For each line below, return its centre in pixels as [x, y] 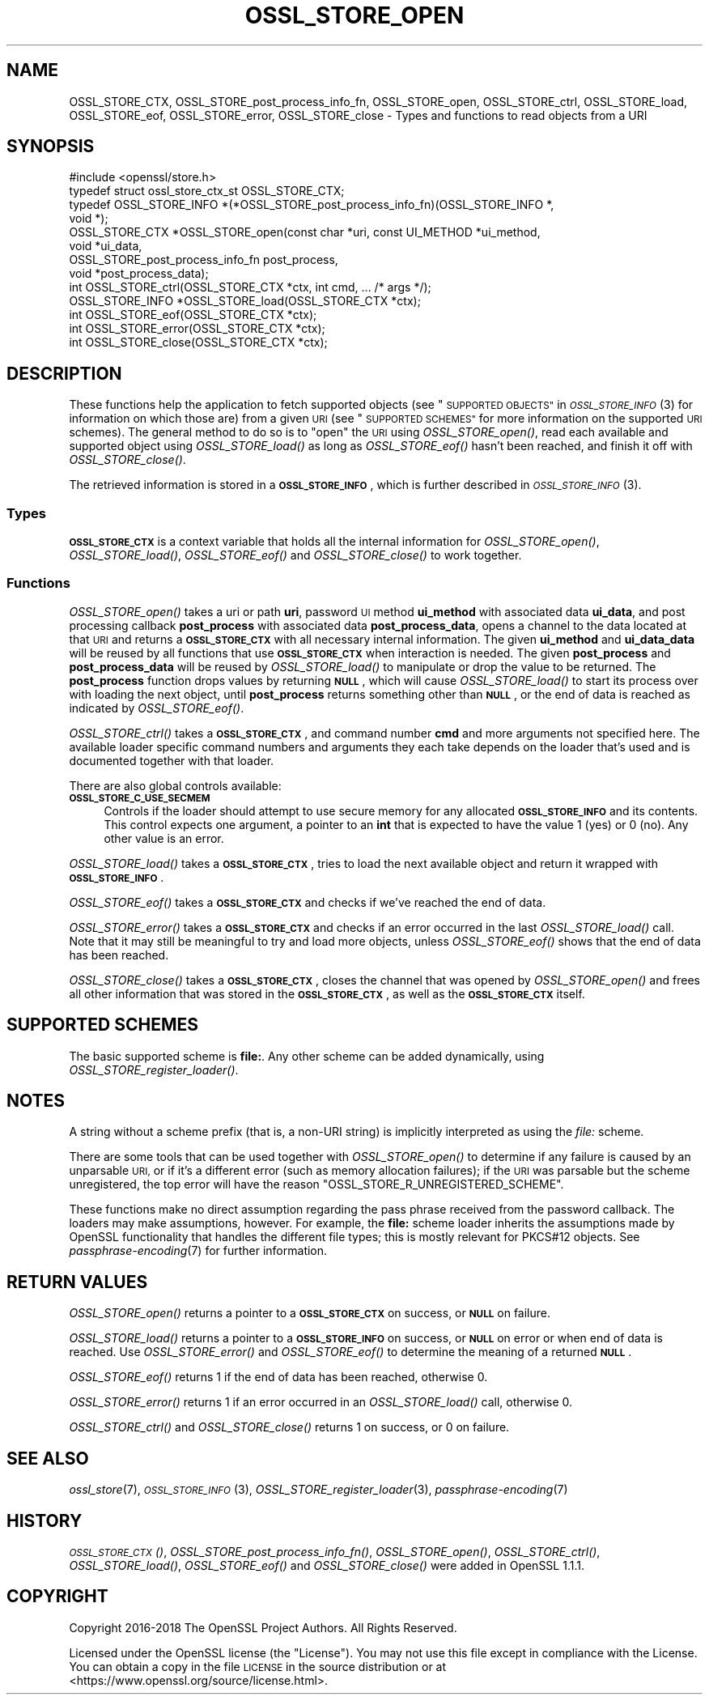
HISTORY [45, 1520]
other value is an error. [164, 838]
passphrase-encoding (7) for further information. [198, 1251]
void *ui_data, [106, 246]
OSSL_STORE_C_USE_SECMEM [140, 798]
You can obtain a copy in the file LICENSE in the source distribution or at [258, 1666]
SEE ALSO [48, 1458]
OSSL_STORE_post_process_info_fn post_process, [204, 260]
